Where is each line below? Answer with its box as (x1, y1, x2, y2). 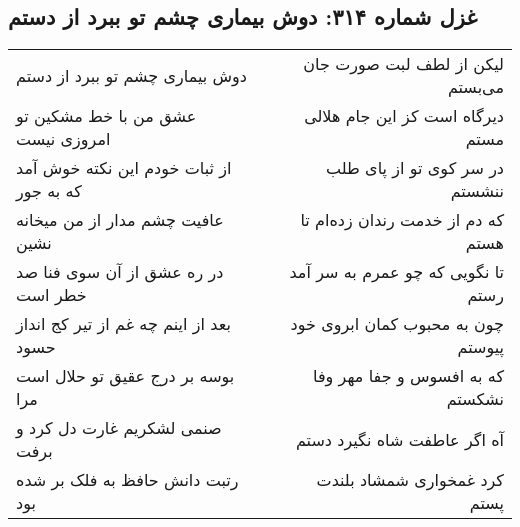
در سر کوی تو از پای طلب (326, 156, 504, 180)
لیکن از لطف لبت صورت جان (303, 52, 504, 76)
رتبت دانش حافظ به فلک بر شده (16, 468, 239, 492)
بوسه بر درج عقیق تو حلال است (16, 364, 235, 388)
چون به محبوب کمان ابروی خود (290, 312, 504, 336)
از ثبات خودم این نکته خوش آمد (16, 156, 232, 180)
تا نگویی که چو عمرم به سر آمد (289, 260, 504, 284)
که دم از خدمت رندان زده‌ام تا (300, 208, 504, 232)
